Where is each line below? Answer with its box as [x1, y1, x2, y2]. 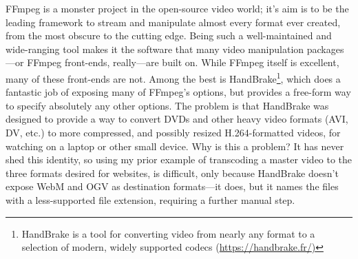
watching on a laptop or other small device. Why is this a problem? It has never [6, 138, 344, 153]
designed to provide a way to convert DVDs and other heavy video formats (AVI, [6, 112, 348, 126]
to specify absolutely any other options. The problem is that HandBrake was [6, 98, 329, 112]
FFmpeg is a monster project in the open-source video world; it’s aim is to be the [6, 1, 349, 15]
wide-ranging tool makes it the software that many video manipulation [6, 41, 304, 56]
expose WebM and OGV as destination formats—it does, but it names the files [6, 179, 339, 194]
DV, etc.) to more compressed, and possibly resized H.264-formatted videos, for [6, 125, 341, 139]
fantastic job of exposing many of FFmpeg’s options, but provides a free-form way [6, 85, 351, 99]
